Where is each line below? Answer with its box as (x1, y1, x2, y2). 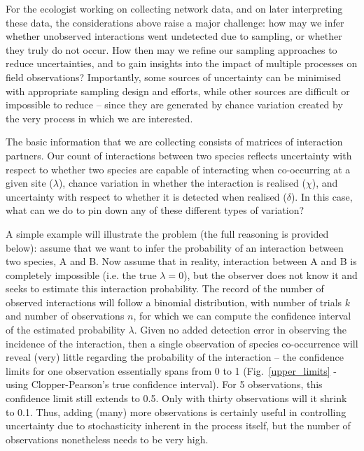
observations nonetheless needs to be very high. (6, 431, 209, 446)
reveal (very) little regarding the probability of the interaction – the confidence (6, 350, 344, 364)
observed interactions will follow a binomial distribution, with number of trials (6, 294, 342, 309)
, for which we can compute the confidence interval (133, 308, 351, 323)
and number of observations (6, 308, 125, 323)
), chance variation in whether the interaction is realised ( (58, 176, 306, 190)
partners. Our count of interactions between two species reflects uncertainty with (6, 148, 352, 162)
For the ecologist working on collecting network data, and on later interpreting (6, 1, 343, 15)
